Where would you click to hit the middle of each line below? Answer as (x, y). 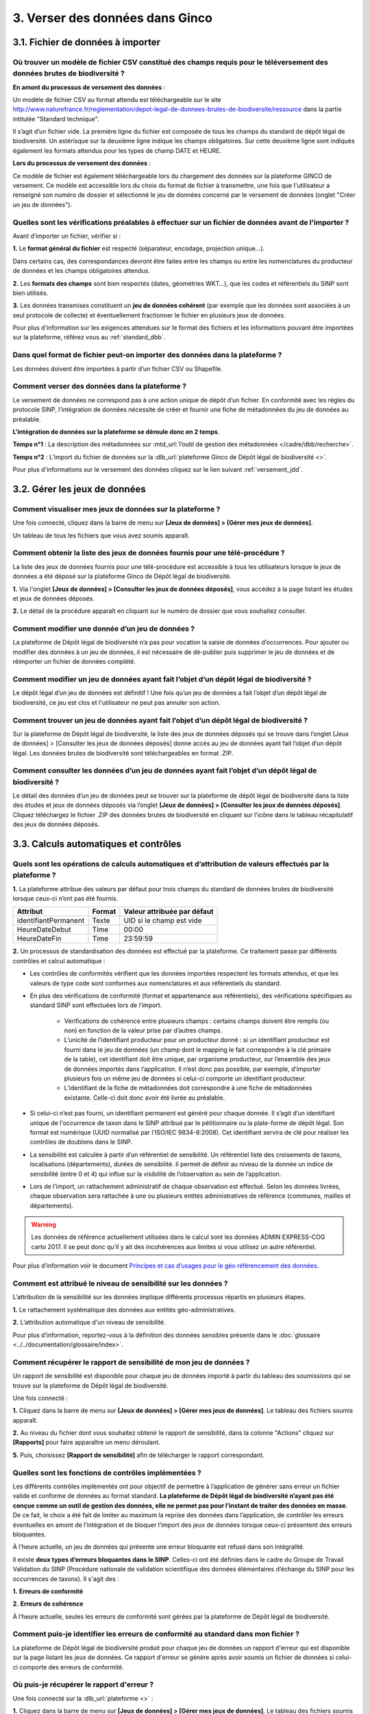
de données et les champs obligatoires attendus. (82, 271)
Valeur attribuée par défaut (169, 912)
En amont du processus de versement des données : (89, 87)
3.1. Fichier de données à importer (87, 42)
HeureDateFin (39, 939)
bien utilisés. (30, 293)
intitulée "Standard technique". (56, 119)
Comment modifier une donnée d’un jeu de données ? (104, 629)
